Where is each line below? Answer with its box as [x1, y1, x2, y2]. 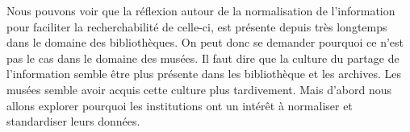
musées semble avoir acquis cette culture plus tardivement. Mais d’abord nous [6, 80, 392, 97]
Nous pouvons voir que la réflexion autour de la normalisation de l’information [6, 2, 395, 19]
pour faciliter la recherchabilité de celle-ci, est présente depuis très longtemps [6, 18, 387, 35]
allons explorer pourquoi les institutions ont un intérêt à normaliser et [6, 97, 353, 113]
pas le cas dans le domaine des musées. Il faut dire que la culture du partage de [6, 49, 400, 66]
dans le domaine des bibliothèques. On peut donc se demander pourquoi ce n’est [6, 34, 404, 51]
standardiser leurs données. [6, 113, 140, 130]
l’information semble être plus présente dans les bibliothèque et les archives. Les [6, 65, 401, 82]
